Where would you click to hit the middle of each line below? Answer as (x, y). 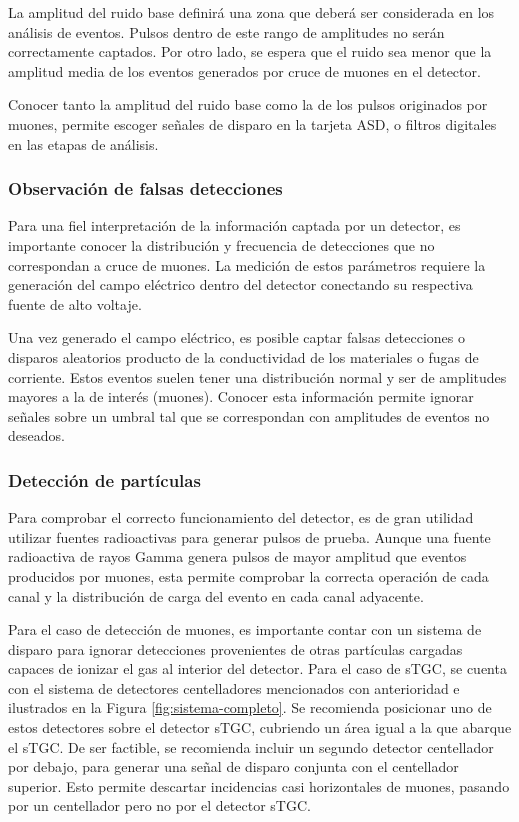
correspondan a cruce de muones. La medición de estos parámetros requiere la (247, 264)
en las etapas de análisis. (83, 143)
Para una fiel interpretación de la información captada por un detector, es (234, 225)
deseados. (36, 435)
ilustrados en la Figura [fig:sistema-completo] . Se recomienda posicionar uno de (250, 707)
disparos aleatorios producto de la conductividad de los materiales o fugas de (243, 356)
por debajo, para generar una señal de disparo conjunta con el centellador (233, 766)
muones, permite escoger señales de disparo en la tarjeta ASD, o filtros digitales (252, 123)
